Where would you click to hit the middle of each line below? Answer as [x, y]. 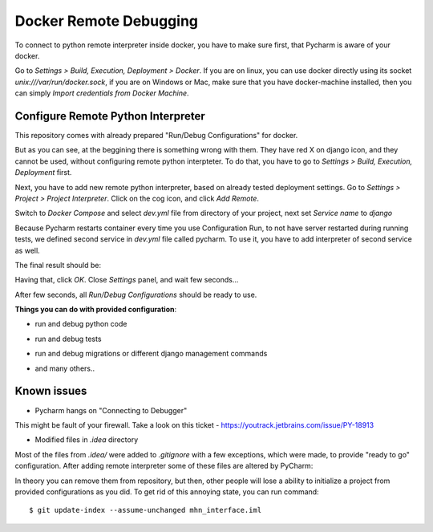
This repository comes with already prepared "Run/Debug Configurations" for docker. [156, 136]
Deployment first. [43, 173]
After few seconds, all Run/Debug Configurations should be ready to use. [136, 294]
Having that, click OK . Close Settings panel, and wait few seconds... [127, 280]
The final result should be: [58, 265]
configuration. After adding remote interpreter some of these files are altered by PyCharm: [164, 466]
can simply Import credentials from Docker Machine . [102, 93]
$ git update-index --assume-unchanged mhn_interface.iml [146, 510]
